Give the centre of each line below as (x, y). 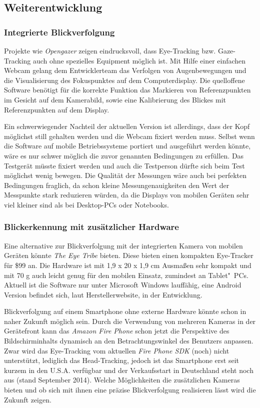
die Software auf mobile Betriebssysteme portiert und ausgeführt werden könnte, (127, 146)
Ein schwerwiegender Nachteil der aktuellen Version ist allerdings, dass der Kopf (127, 126)
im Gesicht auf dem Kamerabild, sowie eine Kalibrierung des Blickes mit (115, 99)
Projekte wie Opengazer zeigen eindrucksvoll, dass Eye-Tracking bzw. (110, 50)
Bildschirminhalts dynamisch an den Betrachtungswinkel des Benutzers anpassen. (129, 341)
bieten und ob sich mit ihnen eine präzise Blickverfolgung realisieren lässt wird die (130, 390)
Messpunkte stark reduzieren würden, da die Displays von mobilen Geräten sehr (127, 195)
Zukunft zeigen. (28, 399)
